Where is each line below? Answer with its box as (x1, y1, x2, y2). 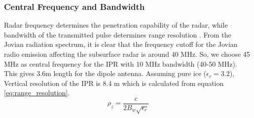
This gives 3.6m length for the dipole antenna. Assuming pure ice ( (4, 68, 207, 79)
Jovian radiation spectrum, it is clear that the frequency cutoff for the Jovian (4, 39, 238, 49)
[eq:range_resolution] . (4, 87, 70, 98)
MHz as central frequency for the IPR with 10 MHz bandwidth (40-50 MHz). (4, 58, 237, 69)
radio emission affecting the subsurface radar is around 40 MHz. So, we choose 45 (4, 49, 250, 59)
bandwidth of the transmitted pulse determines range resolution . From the (4, 29, 231, 39)
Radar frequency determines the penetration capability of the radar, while (4, 20, 228, 30)
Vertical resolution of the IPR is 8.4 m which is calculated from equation (4, 78, 224, 88)
